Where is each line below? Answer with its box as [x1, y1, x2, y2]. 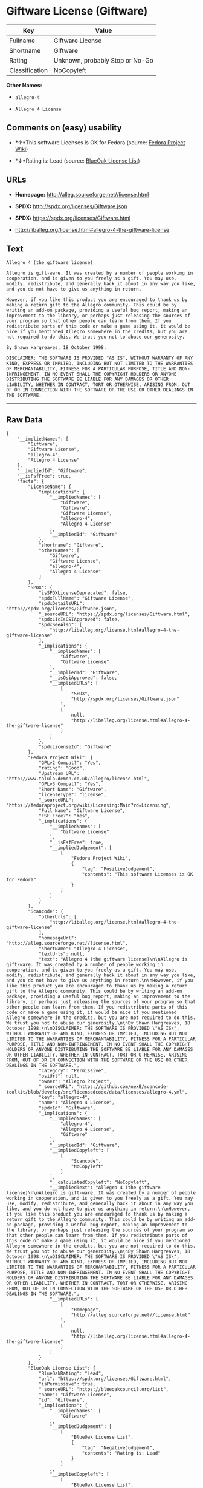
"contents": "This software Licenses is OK [82, 871, 193, 878]
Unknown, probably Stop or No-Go [53, 56, 154, 64]
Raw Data [6, 414, 43, 425]
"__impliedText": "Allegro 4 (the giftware [49, 1185, 161, 1191]
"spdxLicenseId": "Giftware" [38, 744, 112, 750]
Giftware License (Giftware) [6, 4, 148, 18]
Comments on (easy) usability [6, 123, 122, 133]
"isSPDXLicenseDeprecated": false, [38, 590, 129, 596]
